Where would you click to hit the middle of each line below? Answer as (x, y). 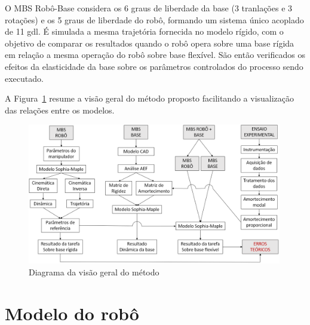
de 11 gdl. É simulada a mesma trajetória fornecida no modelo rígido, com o (144, 31)
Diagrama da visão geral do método (94, 272)
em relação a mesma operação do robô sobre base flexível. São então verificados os (155, 55)
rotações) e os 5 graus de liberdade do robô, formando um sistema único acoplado (154, 19)
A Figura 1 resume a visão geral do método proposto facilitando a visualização (150, 98)
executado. (24, 78)
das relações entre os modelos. (60, 110)
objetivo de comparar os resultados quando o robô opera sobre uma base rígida (150, 43)
